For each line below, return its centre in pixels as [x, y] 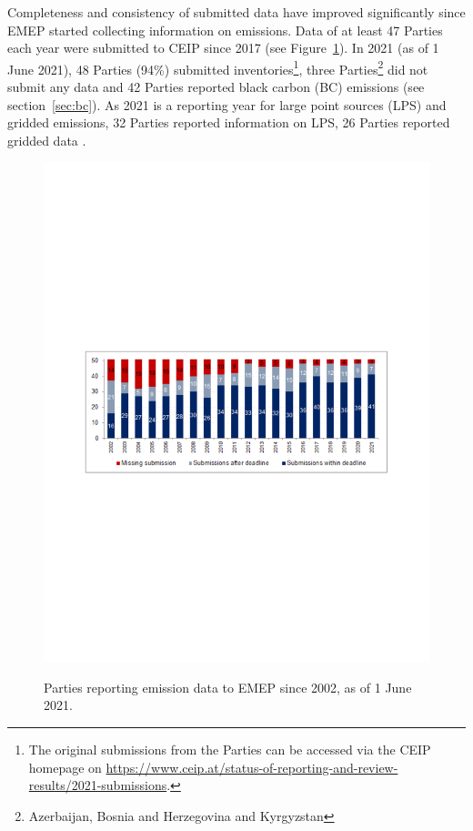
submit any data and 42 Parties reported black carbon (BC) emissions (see [216, 87]
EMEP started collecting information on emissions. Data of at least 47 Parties [225, 30]
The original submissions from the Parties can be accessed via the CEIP [230, 750]
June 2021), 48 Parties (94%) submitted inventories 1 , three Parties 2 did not [218, 67]
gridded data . [47, 140]
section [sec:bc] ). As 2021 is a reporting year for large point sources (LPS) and [227, 104]
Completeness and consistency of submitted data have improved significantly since [236, 12]
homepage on [65, 767]
